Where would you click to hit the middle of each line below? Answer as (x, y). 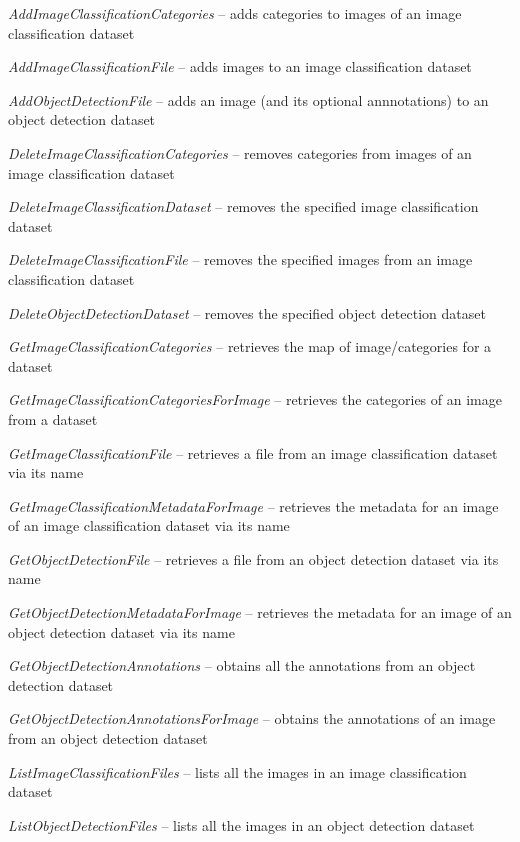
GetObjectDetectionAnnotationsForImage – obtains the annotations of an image (252, 718)
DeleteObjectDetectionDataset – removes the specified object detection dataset (247, 312)
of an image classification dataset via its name (149, 525)
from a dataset (53, 418)
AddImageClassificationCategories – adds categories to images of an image (235, 13)
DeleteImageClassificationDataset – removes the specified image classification (243, 206)
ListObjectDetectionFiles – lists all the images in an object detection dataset (241, 824)
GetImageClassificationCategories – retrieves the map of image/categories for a (250, 346)
